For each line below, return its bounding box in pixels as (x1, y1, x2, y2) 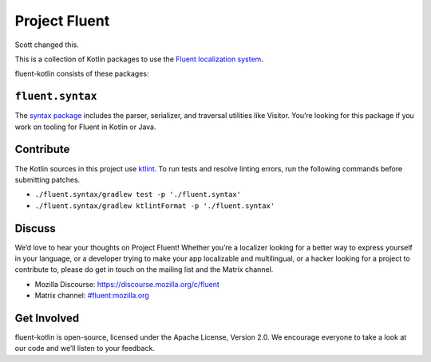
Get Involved (14, 311, 80, 325)
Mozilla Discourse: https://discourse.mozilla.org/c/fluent (34, 279, 219, 289)
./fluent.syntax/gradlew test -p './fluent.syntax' (34, 190, 242, 199)
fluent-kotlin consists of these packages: (14, 69, 149, 79)
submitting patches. (14, 175, 81, 184)
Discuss (14, 222, 56, 235)
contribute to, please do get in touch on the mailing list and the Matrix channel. (14, 265, 274, 274)
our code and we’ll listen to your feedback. (14, 344, 156, 353)
